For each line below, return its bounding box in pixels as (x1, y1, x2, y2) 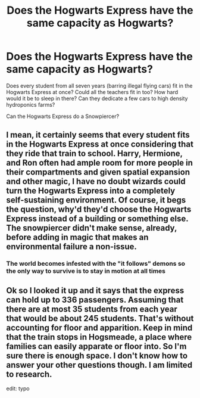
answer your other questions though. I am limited (6, 360, 192, 370)
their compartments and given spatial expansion (6, 167, 190, 178)
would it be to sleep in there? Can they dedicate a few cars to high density (6, 95, 188, 102)
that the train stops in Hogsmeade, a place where (6, 332, 192, 342)
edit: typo (6, 385, 30, 392)
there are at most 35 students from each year (6, 304, 177, 314)
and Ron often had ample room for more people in (6, 158, 193, 168)
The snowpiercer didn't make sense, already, (6, 223, 177, 233)
